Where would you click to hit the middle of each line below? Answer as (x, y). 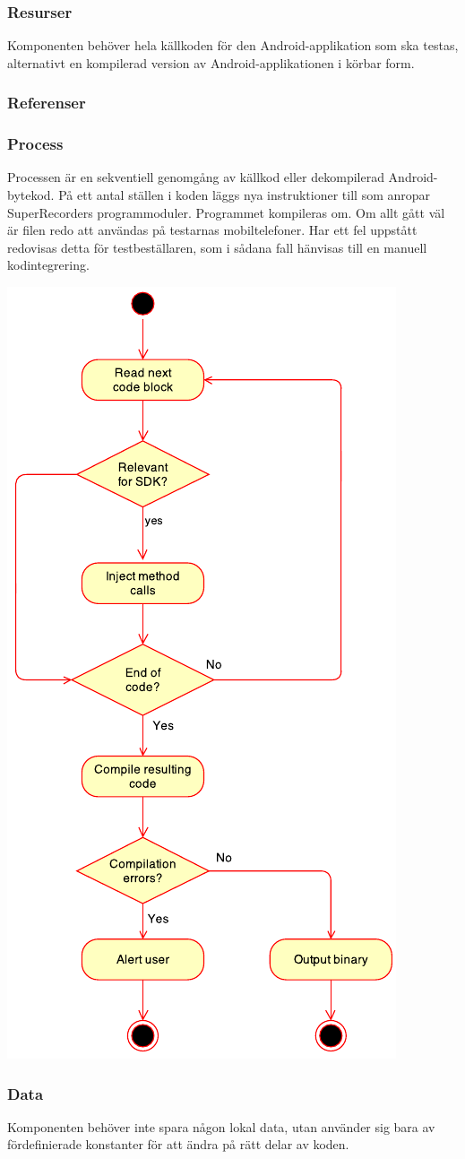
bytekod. (31, 195)
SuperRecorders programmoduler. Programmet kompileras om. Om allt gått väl (226, 212)
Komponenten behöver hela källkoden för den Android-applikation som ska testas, (233, 45)
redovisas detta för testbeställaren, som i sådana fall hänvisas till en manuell (217, 247)
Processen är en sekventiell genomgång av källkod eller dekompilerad (196, 177)
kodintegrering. (48, 265)
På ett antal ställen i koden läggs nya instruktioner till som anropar (245, 195)
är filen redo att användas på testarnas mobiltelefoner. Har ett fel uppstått (212, 230)
